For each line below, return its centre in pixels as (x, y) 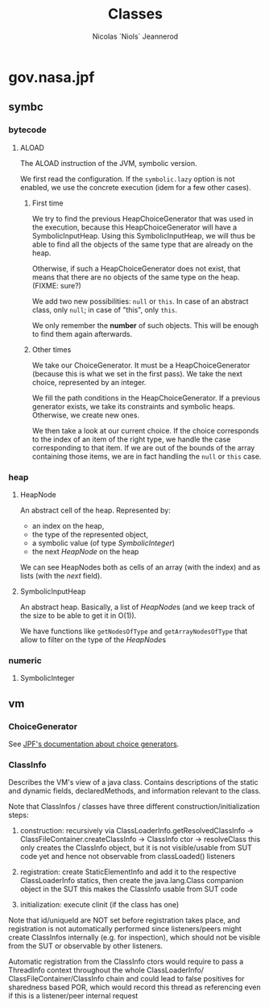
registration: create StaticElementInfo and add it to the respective (128, 872)
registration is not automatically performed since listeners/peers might (125, 929)
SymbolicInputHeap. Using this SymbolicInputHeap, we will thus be (144, 235)
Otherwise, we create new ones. (85, 415)
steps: (19, 815)
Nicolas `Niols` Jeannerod (135, 36)
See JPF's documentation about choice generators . (94, 744)
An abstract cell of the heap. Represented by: (95, 510)
